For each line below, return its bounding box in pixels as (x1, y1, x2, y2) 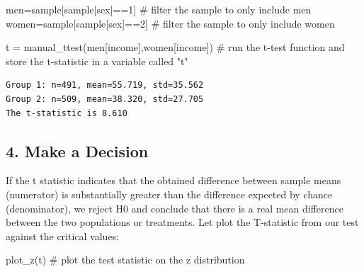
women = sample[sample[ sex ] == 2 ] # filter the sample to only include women (6, 16, 335, 30)
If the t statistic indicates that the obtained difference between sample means (6, 173, 341, 188)
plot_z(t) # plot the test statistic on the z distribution (6, 252, 245, 267)
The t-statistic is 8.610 (6, 108, 127, 118)
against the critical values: (6, 228, 120, 243)
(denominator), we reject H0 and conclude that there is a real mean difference (6, 200, 344, 215)
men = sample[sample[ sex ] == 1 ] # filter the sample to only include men (6, 2, 312, 16)
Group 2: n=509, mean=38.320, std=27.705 (6, 93, 204, 104)
